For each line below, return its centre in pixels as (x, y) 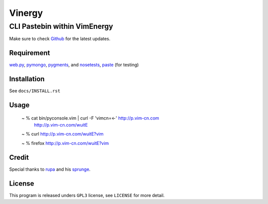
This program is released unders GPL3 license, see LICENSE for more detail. (87, 195)
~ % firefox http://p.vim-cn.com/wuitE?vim (65, 143)
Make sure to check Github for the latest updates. (60, 39)
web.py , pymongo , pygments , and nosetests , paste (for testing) (74, 65)
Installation (27, 79)
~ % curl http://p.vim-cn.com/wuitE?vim (63, 134)
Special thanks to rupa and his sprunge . (50, 169)
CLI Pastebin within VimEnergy (61, 26)
